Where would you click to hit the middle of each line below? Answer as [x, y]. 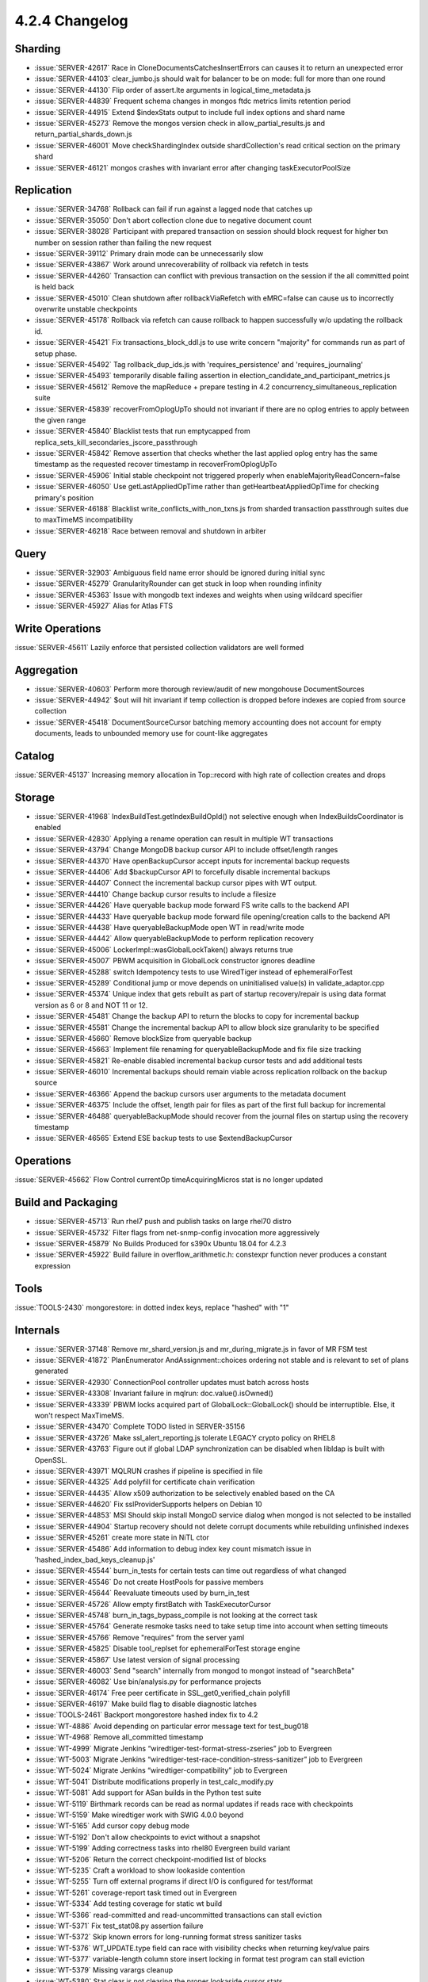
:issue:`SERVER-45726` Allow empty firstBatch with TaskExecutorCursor [153, 1604]
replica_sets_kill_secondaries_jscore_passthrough [116, 442]
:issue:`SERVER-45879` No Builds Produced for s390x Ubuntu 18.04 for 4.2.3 [160, 1244]
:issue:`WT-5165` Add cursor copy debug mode [112, 1826]
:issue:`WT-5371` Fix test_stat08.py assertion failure [119, 1926]
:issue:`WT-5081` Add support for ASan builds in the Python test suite [148, 1793]
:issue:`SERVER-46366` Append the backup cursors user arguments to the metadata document [190, 1093]
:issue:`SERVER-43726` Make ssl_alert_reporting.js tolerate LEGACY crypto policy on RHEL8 [185, 1437]
